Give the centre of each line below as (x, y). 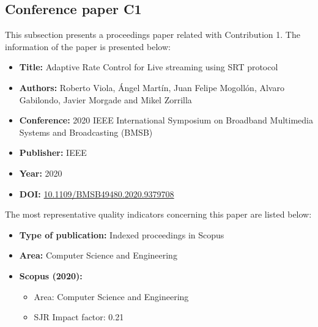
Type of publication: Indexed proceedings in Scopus (122, 234)
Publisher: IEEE (53, 152)
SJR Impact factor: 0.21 (79, 317)
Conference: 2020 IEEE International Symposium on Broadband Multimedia (166, 120)
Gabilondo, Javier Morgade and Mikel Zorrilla (105, 99)
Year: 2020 (41, 173)
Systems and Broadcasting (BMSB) (86, 132)
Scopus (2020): (51, 275)
